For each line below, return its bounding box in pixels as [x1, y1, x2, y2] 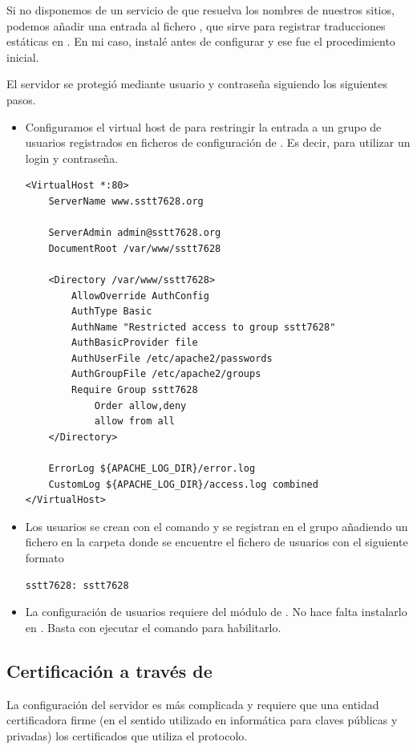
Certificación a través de [6, 658, 213, 683]
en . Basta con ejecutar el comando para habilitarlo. [25, 618, 281, 635]
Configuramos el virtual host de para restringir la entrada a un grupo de [25, 118, 382, 135]
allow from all [94, 416, 175, 428]
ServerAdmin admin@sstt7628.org [48, 227, 221, 239]
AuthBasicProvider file [71, 337, 198, 349]
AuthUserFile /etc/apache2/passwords [71, 352, 273, 364]
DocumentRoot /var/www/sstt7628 [48, 242, 221, 254]
